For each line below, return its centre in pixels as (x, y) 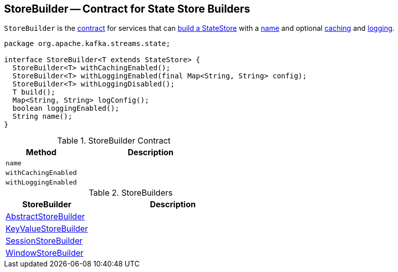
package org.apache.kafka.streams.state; (87, 44)
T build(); (34, 92)
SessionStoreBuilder (44, 241)
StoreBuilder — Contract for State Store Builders (127, 9)
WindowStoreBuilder (45, 253)
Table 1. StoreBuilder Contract (114, 141)
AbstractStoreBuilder (45, 217)
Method (41, 152)
